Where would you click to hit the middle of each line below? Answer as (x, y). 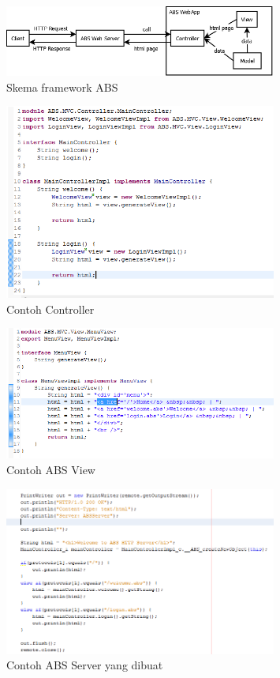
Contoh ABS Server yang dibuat (85, 665)
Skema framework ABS (62, 87)
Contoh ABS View (51, 469)
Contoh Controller (50, 309)
